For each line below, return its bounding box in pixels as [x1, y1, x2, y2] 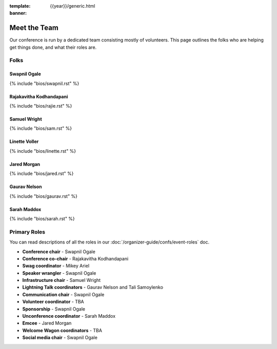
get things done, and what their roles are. [9, 44, 97, 50]
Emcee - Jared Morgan [22, 320, 72, 326]
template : [9, 3, 31, 9]
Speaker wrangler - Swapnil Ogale [22, 270, 96, 276]
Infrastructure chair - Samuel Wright [22, 277, 101, 283]
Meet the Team [9, 24, 58, 32]
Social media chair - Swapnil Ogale [22, 335, 97, 341]
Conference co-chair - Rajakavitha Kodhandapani [22, 255, 129, 261]
